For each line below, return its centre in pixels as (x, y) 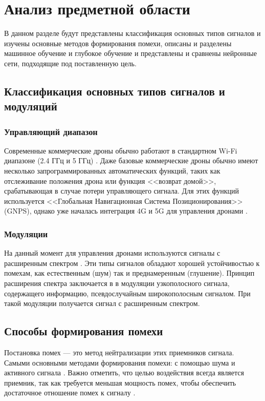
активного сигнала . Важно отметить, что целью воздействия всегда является (124, 373)
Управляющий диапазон (51, 131)
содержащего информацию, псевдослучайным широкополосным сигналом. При (127, 293)
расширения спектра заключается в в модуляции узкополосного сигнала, (117, 283)
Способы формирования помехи (84, 331)
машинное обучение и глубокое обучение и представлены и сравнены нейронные (130, 53)
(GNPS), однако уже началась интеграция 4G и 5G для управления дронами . (126, 211)
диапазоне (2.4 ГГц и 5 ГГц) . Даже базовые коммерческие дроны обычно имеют (131, 160)
